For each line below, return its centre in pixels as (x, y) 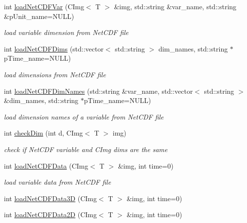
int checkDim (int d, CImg (44, 133)
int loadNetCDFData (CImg (46, 165)
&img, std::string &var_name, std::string (175, 6)
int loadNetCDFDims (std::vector (54, 48)
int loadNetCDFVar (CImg (44, 6)
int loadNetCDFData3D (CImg (50, 198)
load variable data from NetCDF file (58, 182)
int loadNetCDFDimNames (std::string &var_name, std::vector (98, 91)
